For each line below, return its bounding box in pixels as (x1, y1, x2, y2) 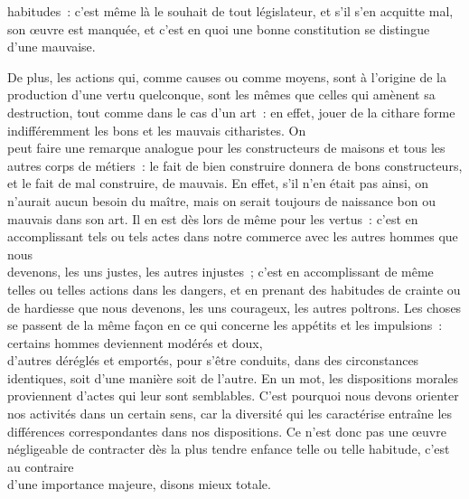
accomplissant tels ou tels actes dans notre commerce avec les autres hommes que (7, 227, 458, 246)
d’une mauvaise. (7, 37, 96, 56)
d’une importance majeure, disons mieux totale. (7, 475, 271, 494)
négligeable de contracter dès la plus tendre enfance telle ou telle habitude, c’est (7, 439, 450, 458)
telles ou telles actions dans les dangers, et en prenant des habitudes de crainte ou (7, 279, 461, 298)
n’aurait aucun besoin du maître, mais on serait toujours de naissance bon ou (7, 191, 436, 210)
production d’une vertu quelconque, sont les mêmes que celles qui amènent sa (7, 85, 436, 104)
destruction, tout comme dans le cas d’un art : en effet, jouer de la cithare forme (7, 102, 455, 121)
